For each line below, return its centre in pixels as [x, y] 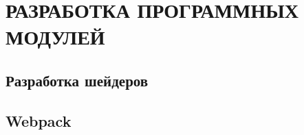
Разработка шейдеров [77, 80]
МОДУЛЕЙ [55, 37]
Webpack [39, 120]
